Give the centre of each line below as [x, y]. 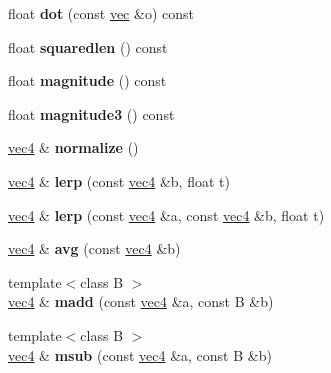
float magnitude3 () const [91, 113]
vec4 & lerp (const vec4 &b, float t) [119, 180]
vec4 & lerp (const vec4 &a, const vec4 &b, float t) [166, 214]
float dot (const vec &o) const [101, 13]
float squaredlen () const [88, 46]
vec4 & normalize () [73, 147]
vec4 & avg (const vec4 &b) [94, 248]
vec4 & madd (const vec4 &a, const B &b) [141, 301]
